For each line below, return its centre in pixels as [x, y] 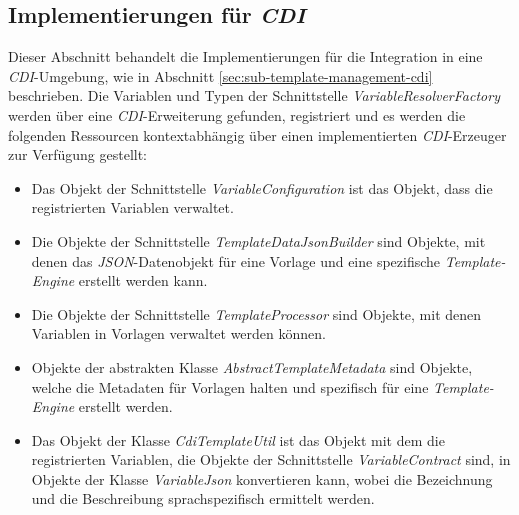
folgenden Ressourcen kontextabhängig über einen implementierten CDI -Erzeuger [257, 134]
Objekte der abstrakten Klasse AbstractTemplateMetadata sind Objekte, [252, 366]
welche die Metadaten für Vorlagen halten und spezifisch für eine [230, 386]
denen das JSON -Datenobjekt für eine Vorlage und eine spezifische [236, 260]
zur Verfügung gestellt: [78, 154]
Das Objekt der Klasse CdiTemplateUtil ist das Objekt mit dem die [238, 439]
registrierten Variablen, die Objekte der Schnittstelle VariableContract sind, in [271, 459]
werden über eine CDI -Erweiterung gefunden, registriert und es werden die [237, 114]
